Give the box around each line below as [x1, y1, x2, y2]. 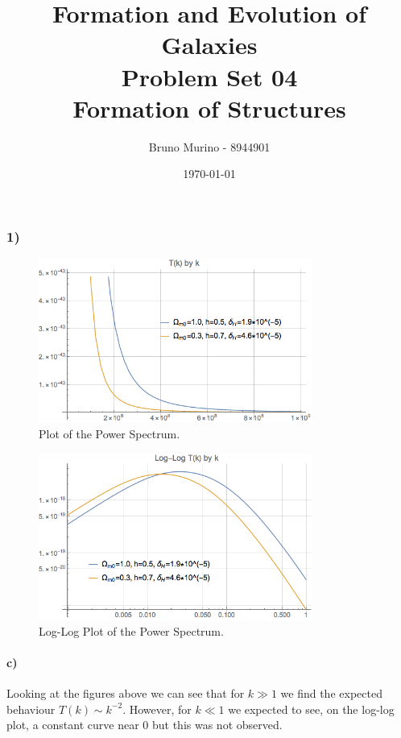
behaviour [6, 700, 56, 717]
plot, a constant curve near [6, 716, 139, 733]
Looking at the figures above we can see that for [6, 685, 245, 702]
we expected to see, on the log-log [228, 700, 395, 717]
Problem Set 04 [121, 60, 298, 93]
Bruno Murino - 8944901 [148, 138, 271, 155]
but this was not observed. [151, 716, 283, 733]
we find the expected [280, 685, 382, 702]
